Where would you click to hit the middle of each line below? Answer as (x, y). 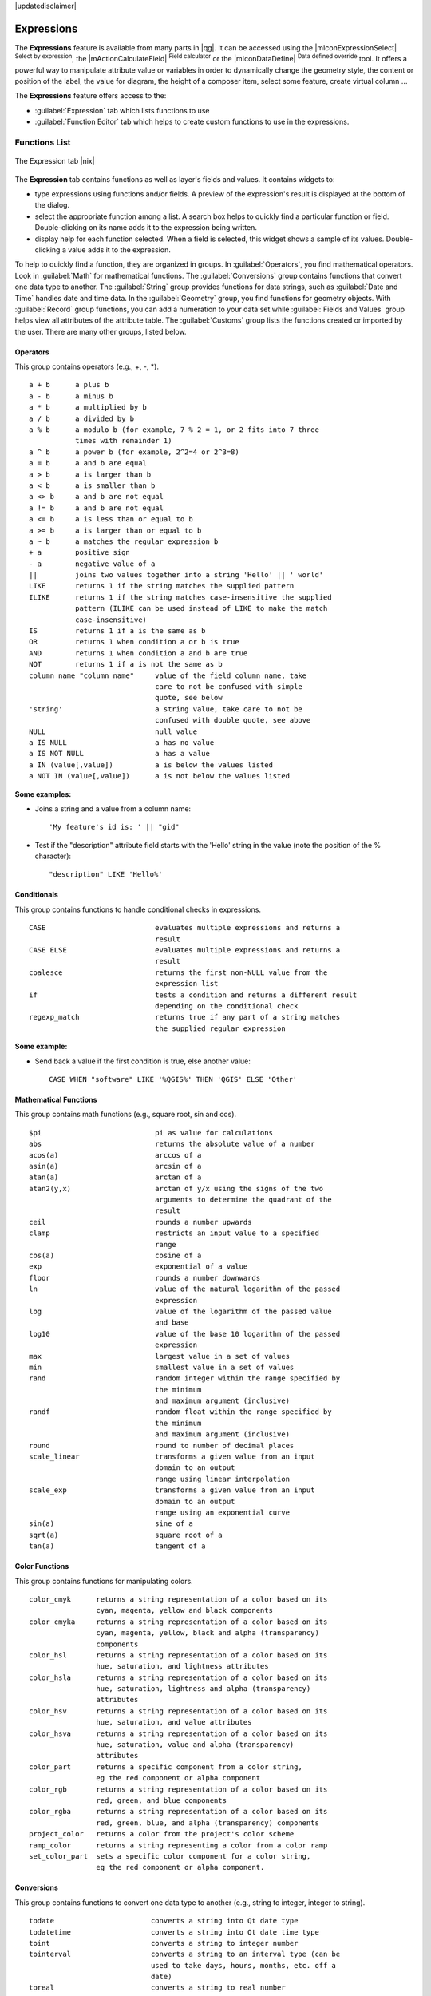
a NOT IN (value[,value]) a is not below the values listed (160, 776)
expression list (186, 984)
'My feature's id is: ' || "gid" (114, 827)
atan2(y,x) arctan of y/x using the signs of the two (176, 1188)
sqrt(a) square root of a (126, 1535)
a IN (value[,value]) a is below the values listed (151, 765)
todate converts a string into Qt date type (164, 1921)
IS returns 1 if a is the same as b (118, 631)
